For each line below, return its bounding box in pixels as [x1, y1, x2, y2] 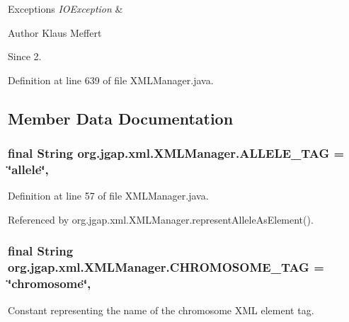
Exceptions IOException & [8, 1, 123, 16]
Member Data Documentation [8, 107, 234, 129]
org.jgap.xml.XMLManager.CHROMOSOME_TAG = [8, 258, 324, 276]
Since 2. [8, 49, 42, 64]
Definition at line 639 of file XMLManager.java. [8, 72, 214, 87]
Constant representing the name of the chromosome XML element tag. [8, 302, 314, 317]
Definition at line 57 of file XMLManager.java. [8, 188, 209, 203]
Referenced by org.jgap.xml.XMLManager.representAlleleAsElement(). [8, 212, 314, 226]
